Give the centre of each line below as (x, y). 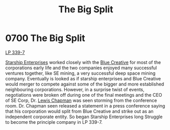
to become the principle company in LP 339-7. (54, 122)
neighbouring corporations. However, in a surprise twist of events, (75, 89)
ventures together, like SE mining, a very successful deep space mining (80, 73)
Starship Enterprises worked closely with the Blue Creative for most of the (83, 62)
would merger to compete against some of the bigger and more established (85, 84)
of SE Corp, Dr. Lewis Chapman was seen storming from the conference (81, 100)
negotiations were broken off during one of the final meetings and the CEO (84, 95)
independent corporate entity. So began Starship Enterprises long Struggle (84, 117)
